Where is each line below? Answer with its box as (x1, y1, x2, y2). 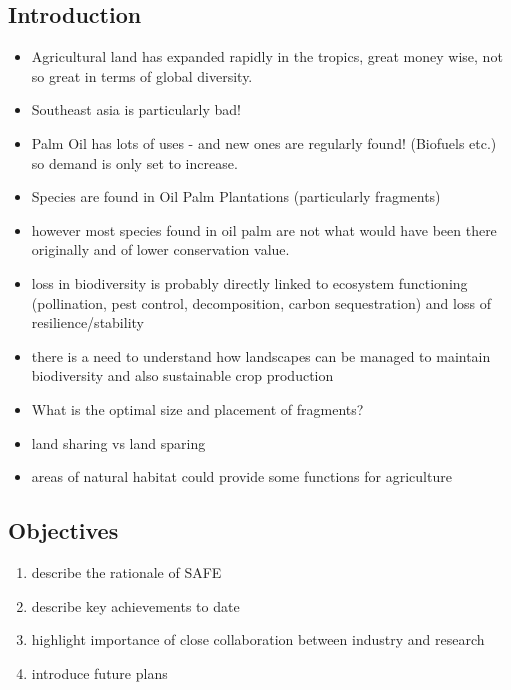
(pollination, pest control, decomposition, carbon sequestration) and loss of (31, 292, 491, 313)
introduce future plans (31, 662, 168, 683)
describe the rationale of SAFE (31, 561, 222, 582)
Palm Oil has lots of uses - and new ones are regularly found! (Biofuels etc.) (31, 132, 497, 153)
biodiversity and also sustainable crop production (31, 365, 334, 386)
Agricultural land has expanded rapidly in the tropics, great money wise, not (31, 46, 503, 67)
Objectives (8, 515, 119, 546)
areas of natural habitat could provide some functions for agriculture (31, 466, 452, 487)
